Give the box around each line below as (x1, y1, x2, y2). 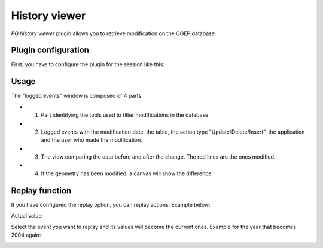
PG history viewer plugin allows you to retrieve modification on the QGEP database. (11, 30, 217, 37)
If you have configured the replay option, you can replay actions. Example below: (11, 201, 211, 208)
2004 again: (11, 231, 41, 238)
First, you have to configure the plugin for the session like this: (11, 61, 164, 68)
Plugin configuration (11, 45, 90, 55)
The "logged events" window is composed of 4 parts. (11, 92, 143, 100)
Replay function (11, 185, 72, 196)
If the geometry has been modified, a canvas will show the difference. (41, 170, 214, 177)
